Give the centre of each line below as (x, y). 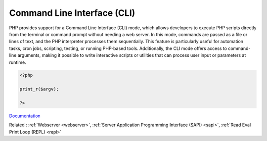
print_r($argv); (39, 89)
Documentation (25, 116)
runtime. (18, 62)
